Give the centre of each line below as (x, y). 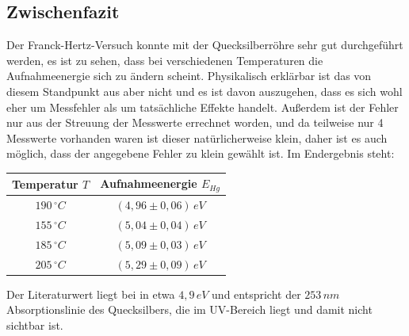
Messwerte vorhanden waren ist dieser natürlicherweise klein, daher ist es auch (197, 137)
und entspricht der (256, 294)
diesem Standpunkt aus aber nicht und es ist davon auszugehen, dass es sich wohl (204, 91)
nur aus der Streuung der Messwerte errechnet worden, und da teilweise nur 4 (195, 122)
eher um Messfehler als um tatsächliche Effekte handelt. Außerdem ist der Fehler (203, 107)
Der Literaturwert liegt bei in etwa (91, 294)
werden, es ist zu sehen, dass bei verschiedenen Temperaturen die (165, 60)
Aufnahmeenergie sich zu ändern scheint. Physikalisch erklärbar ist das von (189, 76)
